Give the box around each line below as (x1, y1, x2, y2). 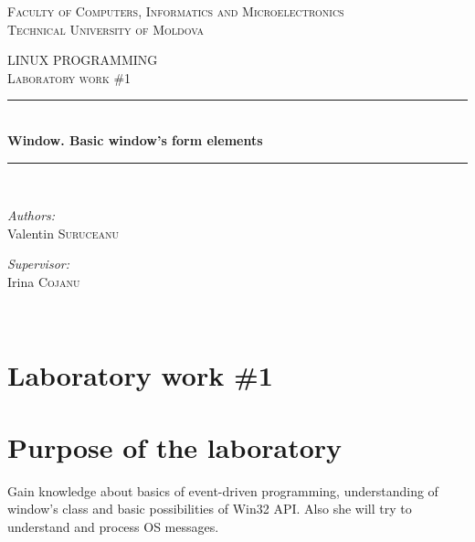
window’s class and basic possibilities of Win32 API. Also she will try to (7, 499, 412, 518)
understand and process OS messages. (7, 516, 219, 536)
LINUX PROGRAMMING (7, 50, 158, 69)
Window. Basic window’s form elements (7, 130, 263, 149)
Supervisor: (7, 254, 69, 273)
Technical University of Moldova (7, 19, 205, 38)
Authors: (7, 206, 56, 225)
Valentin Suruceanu (7, 223, 120, 242)
